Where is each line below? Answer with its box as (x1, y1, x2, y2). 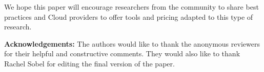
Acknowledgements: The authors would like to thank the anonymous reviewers (4, 38, 260, 49)
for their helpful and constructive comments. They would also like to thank (4, 48, 240, 59)
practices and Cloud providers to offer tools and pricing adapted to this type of (4, 11, 253, 22)
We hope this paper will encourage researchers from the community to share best (4, 2, 259, 12)
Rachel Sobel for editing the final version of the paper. (4, 58, 175, 68)
